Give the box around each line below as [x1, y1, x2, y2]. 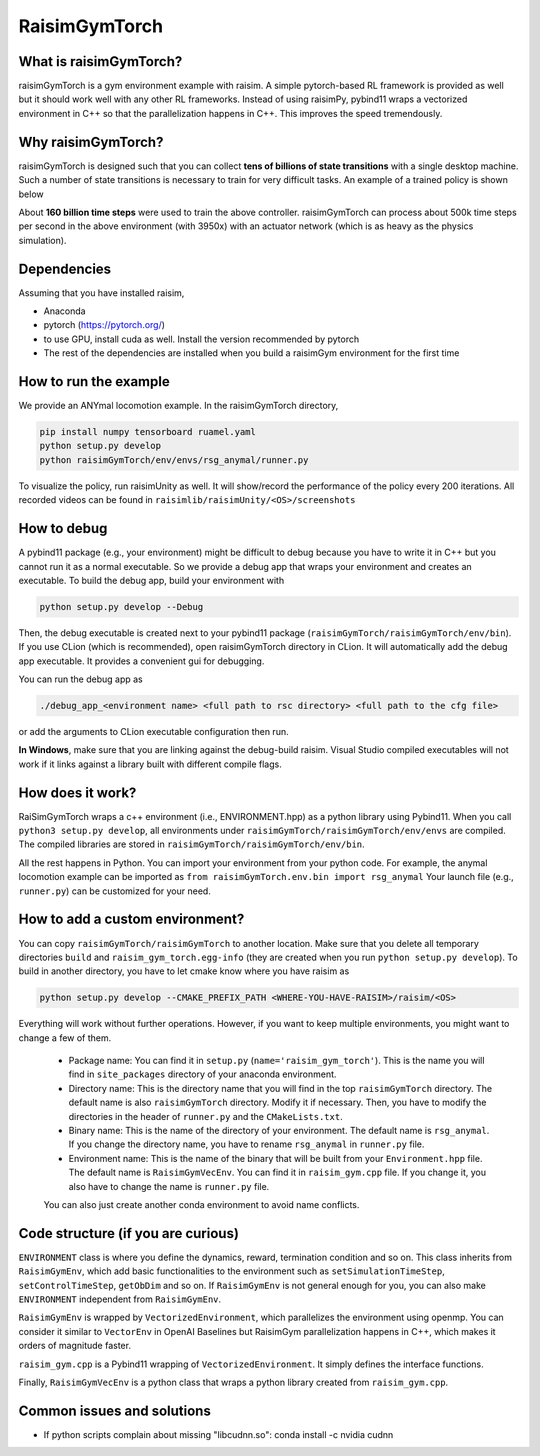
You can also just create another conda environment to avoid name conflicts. [43, 1199, 360, 1210]
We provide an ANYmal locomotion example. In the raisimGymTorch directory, [18, 400, 339, 412]
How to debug [18, 520, 108, 537]
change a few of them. [18, 1031, 112, 1044]
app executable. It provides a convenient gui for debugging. [18, 655, 265, 667]
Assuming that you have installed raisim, [18, 286, 185, 299]
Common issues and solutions [18, 1402, 212, 1419]
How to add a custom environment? [18, 911, 245, 928]
